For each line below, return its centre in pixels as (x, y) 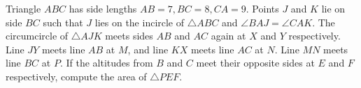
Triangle (23, 8)
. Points (262, 8)
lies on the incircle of (140, 22)
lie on (333, 8)
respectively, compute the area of (76, 76)
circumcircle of (37, 36)
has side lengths (103, 8)
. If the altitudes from (106, 63)
